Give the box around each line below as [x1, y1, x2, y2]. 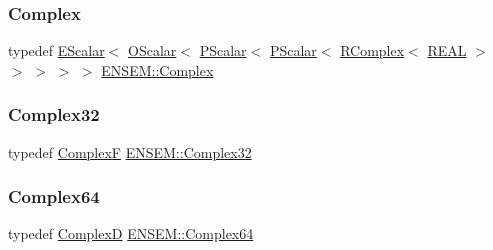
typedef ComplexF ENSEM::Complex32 [8, 141, 252, 162]
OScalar [128, 40, 177, 61]
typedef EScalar [8, 40, 105, 61]
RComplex [340, 40, 405, 61]
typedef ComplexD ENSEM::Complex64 [8, 223, 254, 244]
